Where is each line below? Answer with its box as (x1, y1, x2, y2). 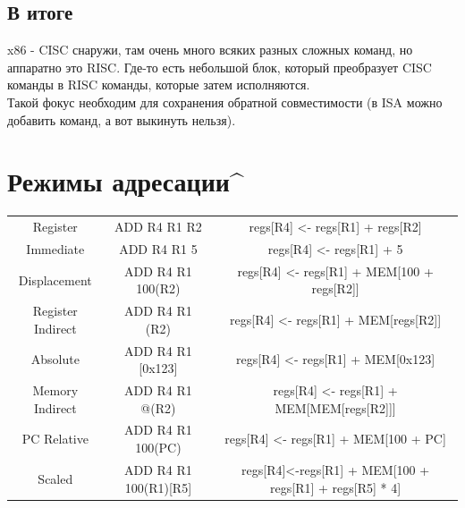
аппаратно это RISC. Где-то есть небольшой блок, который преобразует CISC (7, 57, 432, 76)
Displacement (18, 270, 92, 289)
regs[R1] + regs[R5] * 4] (270, 478, 402, 496)
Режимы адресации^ (7, 163, 244, 199)
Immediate (26, 239, 85, 258)
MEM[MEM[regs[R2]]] (275, 398, 396, 417)
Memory (32, 381, 79, 400)
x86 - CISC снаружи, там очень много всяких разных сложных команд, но (7, 40, 413, 59)
